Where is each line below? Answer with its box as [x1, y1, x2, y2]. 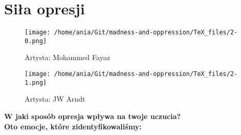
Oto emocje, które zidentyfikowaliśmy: [4, 121, 142, 131]
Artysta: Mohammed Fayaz [25, 52, 110, 63]
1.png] [25, 79, 47, 86]
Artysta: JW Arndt [25, 93, 86, 104]
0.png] [25, 37, 47, 45]
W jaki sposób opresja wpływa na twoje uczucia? [4, 110, 181, 121]
